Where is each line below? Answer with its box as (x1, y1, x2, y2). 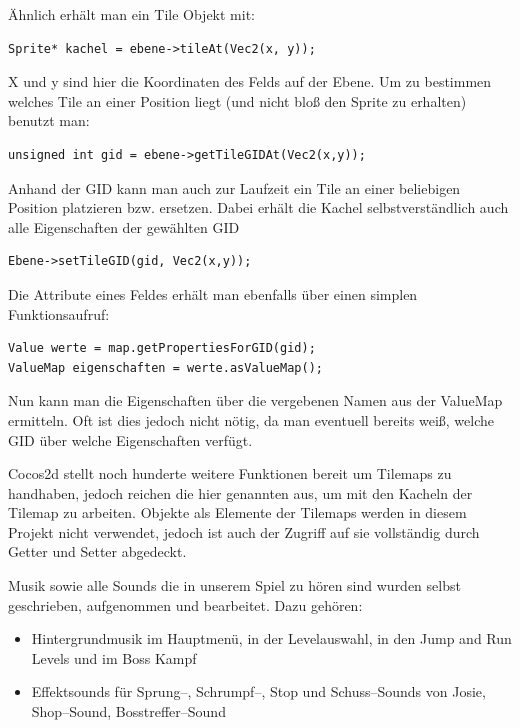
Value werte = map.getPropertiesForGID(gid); (8, 341, 316, 356)
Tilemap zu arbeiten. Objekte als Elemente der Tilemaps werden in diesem (8, 502, 467, 523)
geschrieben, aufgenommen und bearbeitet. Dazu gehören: (8, 594, 363, 615)
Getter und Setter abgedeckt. (8, 541, 187, 562)
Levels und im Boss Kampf (31, 647, 197, 668)
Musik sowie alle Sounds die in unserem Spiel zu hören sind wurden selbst (8, 575, 461, 596)
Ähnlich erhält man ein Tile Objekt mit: (8, 4, 256, 24)
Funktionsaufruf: (8, 303, 110, 324)
